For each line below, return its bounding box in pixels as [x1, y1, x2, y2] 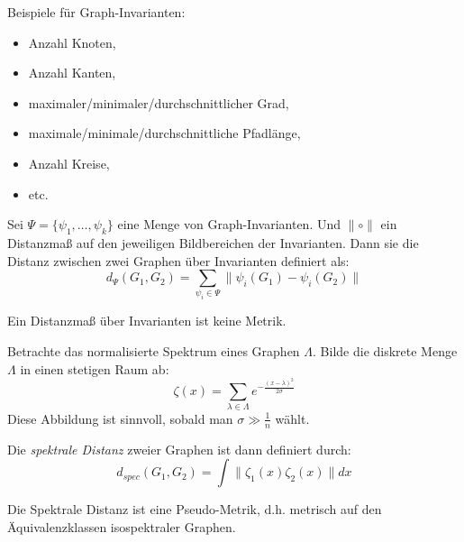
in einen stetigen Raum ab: [20, 359, 169, 378]
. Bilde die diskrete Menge [313, 342, 458, 361]
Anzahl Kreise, [28, 153, 110, 172]
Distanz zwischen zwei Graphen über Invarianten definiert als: [7, 251, 350, 270]
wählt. [275, 409, 310, 427]
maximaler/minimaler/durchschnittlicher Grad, [28, 93, 289, 112]
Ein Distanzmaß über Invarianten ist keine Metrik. [7, 311, 287, 330]
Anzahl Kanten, [28, 63, 116, 82]
